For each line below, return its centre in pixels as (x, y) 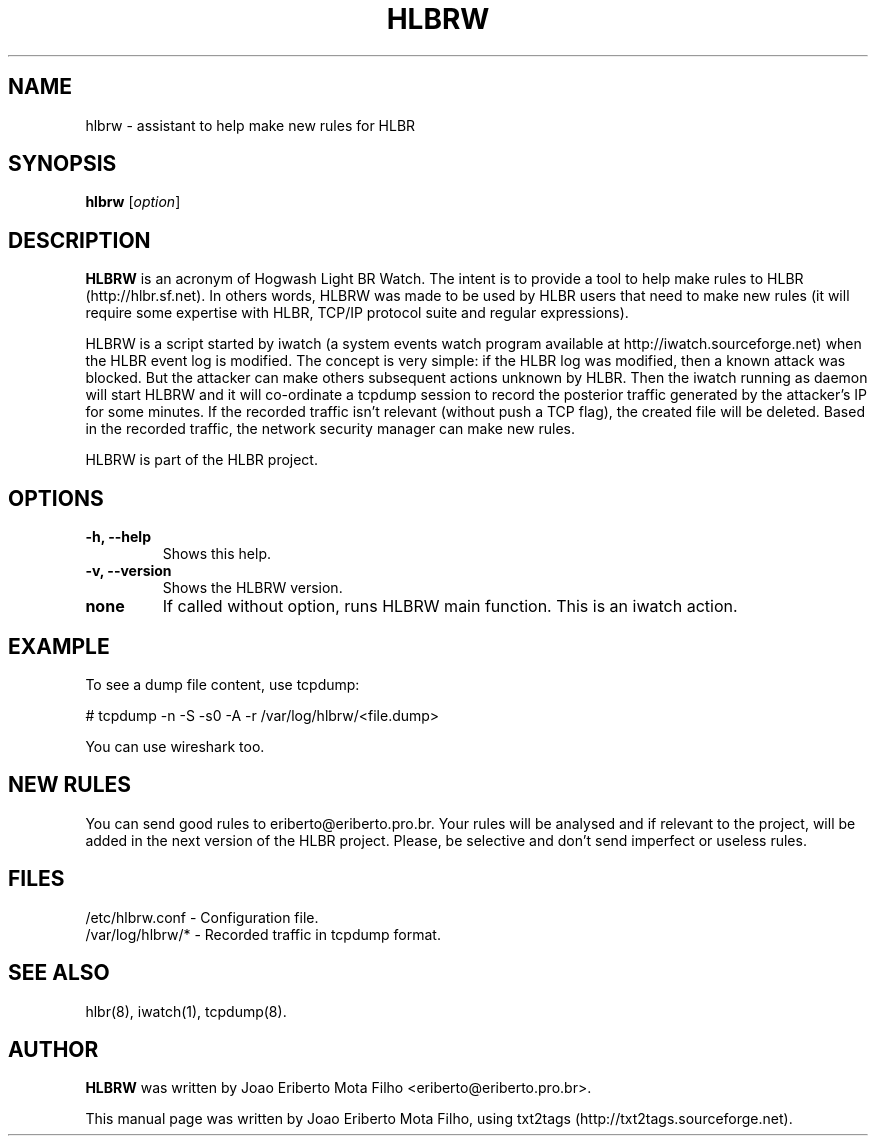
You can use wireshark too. (175, 746)
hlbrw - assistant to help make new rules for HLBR (250, 125)
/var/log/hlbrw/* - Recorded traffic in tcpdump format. (263, 934)
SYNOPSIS (62, 164)
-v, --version (128, 571)
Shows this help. (216, 554)
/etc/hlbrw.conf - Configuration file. (202, 917)
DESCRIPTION (79, 240)
